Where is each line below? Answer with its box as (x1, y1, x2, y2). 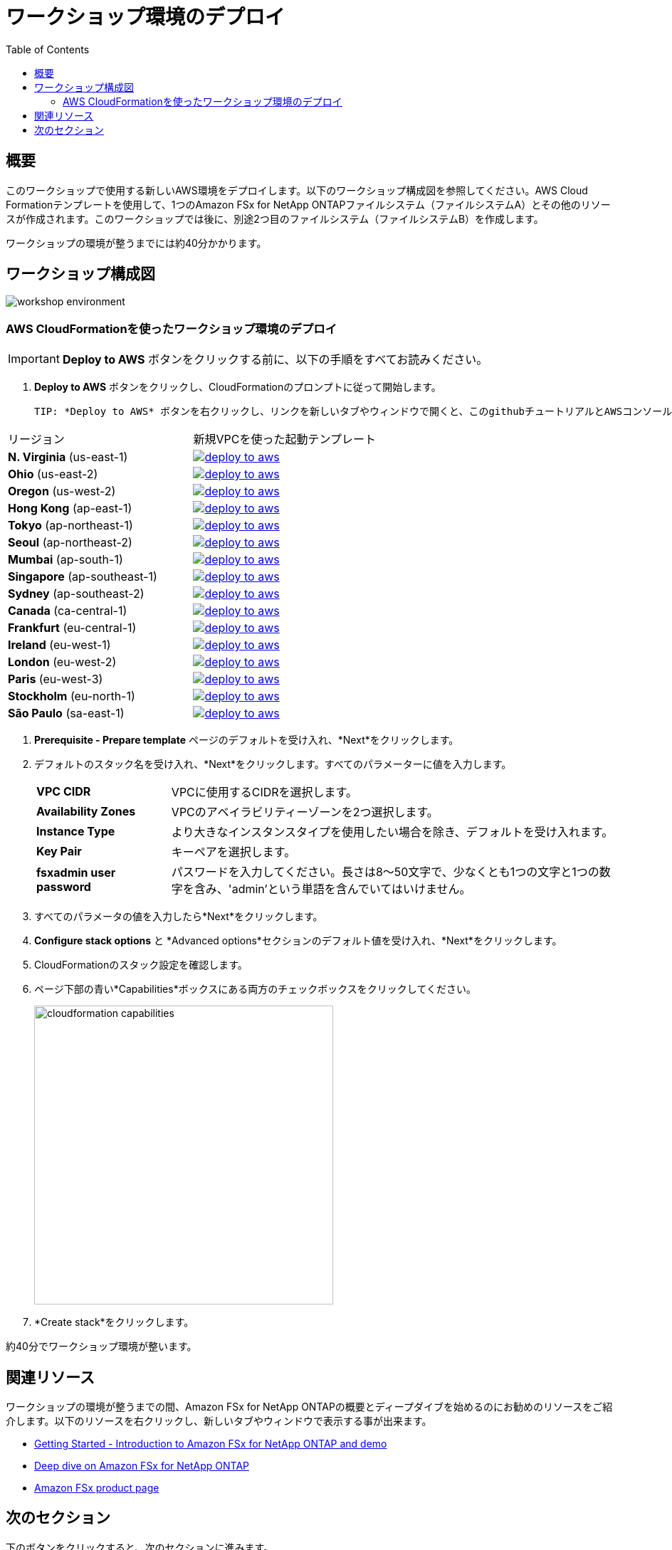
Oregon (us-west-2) (8, 484, 116, 499)
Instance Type (36, 824, 115, 839)
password (36, 880, 91, 895)
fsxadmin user (36, 865, 116, 880)
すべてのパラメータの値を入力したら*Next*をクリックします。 (34, 910, 323, 923)
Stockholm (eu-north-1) (8, 689, 135, 704)
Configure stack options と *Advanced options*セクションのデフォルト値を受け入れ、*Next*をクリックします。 (34, 934, 562, 947)
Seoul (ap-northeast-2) (8, 535, 132, 550)
